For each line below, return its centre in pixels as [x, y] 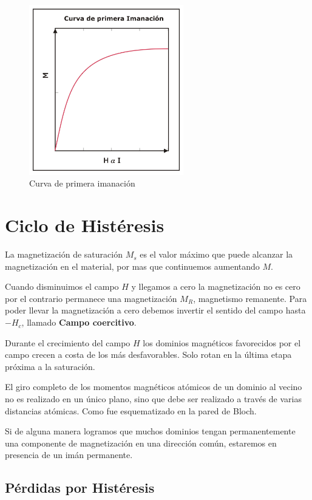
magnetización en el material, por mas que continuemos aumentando [132, 266]
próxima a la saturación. [50, 366]
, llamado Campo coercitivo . [79, 322]
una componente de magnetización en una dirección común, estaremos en [141, 443]
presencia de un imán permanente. [69, 455]
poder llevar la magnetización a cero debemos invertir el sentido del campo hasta [155, 310]
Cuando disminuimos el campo [62, 286]
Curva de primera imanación [82, 183]
